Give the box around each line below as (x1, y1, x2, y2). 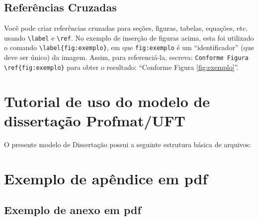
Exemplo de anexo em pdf (4, 202, 141, 218)
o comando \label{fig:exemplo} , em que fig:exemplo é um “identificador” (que (4, 42, 254, 53)
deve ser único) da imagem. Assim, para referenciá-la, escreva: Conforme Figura (4, 52, 249, 62)
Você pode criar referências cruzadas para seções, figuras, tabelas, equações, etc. (4, 23, 248, 33)
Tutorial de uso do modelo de (4, 91, 210, 111)
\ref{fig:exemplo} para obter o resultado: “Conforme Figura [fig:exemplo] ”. (4, 61, 239, 72)
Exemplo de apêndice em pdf (4, 168, 208, 188)
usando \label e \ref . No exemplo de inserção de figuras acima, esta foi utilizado (4, 32, 254, 43)
